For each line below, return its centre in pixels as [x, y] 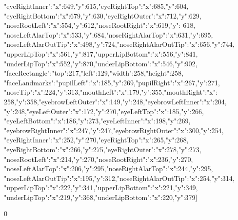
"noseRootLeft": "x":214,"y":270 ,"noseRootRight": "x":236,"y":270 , [99, 159]
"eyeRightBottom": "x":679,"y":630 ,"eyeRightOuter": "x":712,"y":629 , [103, 15]
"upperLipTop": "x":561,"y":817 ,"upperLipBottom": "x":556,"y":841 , [101, 53]
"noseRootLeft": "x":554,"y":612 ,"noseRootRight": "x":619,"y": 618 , [100, 25]
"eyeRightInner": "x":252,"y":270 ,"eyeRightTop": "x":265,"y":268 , [96, 140]
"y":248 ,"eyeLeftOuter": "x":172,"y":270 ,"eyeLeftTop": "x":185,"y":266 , [104, 111]
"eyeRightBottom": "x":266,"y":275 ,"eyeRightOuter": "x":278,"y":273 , [103, 149]
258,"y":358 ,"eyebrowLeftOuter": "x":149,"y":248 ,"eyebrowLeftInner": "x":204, [115, 101]
